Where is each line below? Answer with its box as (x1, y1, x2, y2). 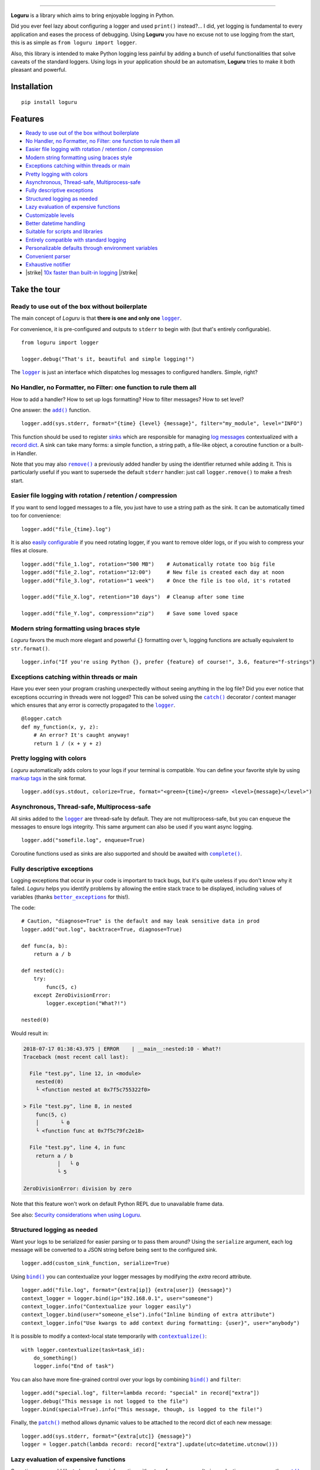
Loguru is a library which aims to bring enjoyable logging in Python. (11, 12, 174, 19)
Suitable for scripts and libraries (25, 228, 103, 235)
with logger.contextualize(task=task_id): (21, 1347, 146, 1353)
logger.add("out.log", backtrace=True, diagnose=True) (21, 926, 183, 933)
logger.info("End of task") (33, 1363, 114, 1369)
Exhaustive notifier (25, 260, 71, 268)
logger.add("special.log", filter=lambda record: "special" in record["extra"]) (21, 1389, 260, 1396)
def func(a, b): (21, 943, 68, 949)
